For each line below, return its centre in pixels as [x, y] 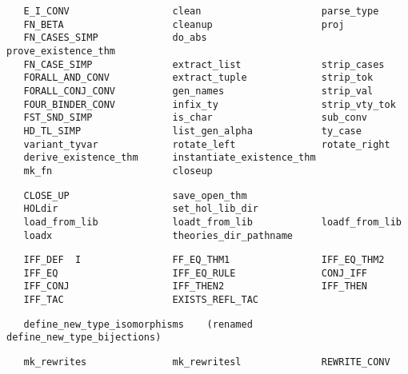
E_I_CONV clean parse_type [201, 11]
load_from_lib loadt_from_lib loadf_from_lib [212, 222]
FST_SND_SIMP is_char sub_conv [196, 118]
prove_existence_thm [61, 51]
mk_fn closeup [118, 171]
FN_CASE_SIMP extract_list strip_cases [204, 64]
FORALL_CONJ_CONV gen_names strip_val [198, 91]
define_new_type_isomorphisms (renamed [138, 324]
